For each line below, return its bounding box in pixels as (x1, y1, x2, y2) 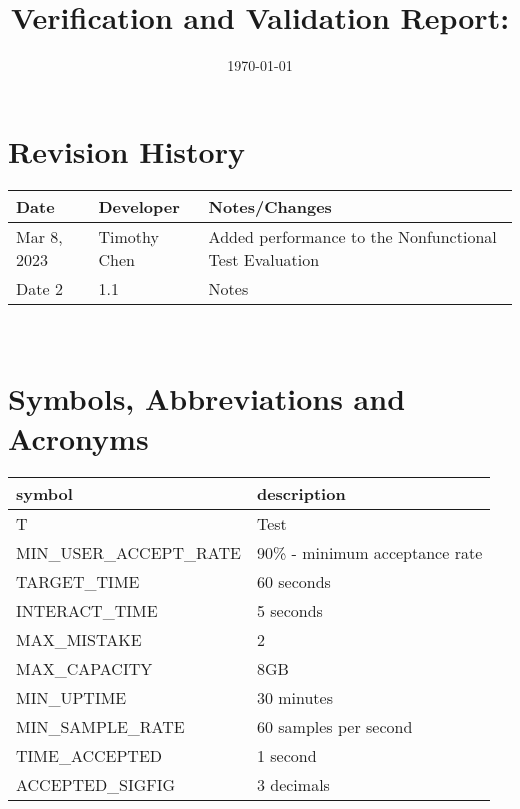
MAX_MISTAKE (16, 627, 142, 651)
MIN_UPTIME (16, 685, 127, 709)
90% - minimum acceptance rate (256, 540, 483, 564)
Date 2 (16, 276, 63, 300)
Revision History (8, 130, 245, 171)
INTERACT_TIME (16, 598, 158, 622)
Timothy (98, 224, 159, 248)
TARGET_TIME (16, 569, 140, 593)
